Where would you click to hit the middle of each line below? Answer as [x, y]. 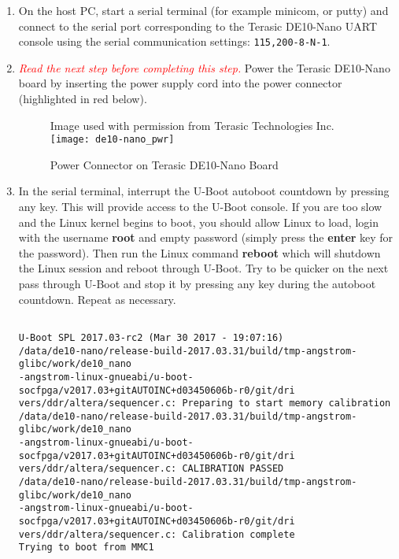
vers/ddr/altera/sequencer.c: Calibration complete [157, 534]
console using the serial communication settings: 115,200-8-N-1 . [174, 41]
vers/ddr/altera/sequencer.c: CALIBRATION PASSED [151, 469]
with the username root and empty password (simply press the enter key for [206, 237]
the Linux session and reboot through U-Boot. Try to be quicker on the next [203, 268]
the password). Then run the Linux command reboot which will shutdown [199, 252]
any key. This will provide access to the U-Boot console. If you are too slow [200, 207]
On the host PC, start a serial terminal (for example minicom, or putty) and [203, 10]
